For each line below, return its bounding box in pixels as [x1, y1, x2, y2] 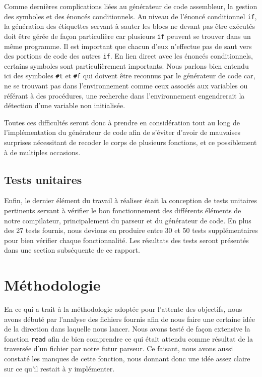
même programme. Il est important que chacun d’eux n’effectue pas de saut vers [4, 40, 252, 51]
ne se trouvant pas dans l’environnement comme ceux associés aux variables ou [4, 80, 248, 90]
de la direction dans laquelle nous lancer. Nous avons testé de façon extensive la [4, 323, 250, 334]
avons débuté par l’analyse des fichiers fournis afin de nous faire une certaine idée [4, 313, 255, 324]
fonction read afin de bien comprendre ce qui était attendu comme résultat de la [4, 333, 253, 344]
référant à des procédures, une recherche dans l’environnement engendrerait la [4, 90, 245, 101]
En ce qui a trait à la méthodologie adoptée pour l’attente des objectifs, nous [4, 304, 242, 314]
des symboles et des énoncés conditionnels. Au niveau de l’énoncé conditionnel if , [4, 11, 257, 21]
